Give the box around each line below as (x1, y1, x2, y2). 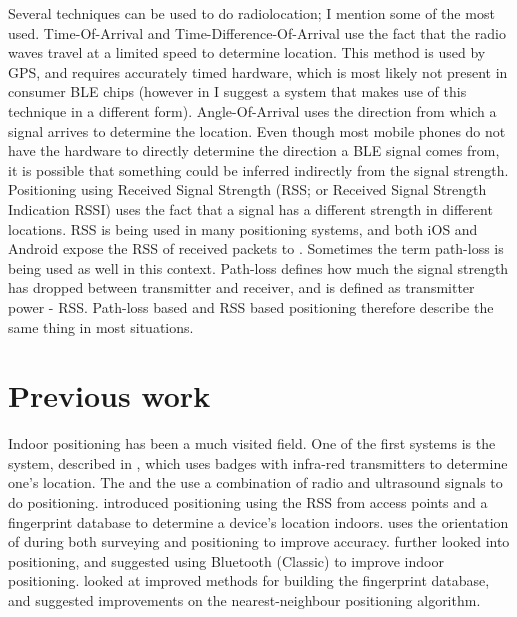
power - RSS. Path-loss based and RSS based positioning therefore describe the (8, 296, 494, 317)
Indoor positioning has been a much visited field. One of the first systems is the (8, 433, 496, 454)
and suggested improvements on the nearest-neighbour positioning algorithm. (8, 589, 481, 610)
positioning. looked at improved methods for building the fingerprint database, (8, 570, 490, 591)
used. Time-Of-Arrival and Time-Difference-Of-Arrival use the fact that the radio (8, 22, 506, 43)
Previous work (8, 375, 211, 416)
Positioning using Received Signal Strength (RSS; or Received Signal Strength (8, 179, 487, 200)
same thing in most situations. (8, 316, 194, 337)
